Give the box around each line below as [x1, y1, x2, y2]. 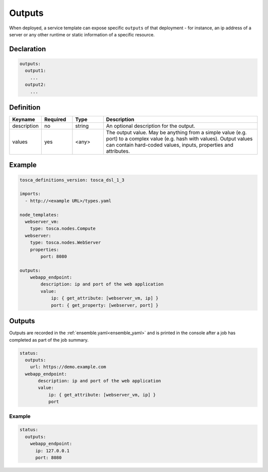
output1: [25, 68, 46, 74]
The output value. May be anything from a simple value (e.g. [106, 129, 247, 136]
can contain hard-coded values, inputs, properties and [106, 142, 233, 148]
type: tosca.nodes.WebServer [30, 240, 101, 246]
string [75, 122, 89, 129]
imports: [19, 191, 41, 196]
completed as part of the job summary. [9, 337, 89, 343]
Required [44, 116, 67, 123]
